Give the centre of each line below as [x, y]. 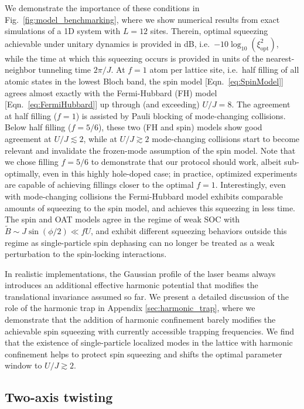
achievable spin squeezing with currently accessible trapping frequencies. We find [150, 331]
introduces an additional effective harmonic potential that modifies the [131, 285]
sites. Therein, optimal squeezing [209, 31]
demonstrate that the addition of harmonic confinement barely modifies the [140, 320]
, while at [100, 138]
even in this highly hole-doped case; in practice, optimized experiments [170, 173]
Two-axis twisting [59, 397]
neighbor [20, 70]
